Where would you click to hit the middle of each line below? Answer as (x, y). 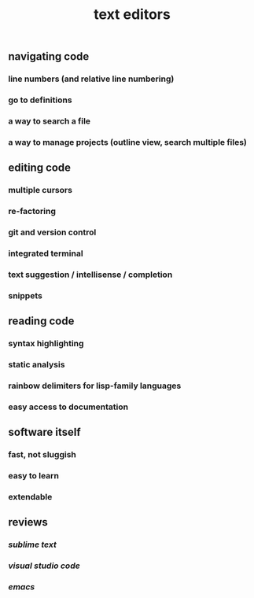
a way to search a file (50, 121)
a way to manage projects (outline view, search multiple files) (128, 142)
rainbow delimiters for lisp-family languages (95, 386)
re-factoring (32, 212)
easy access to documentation (68, 407)
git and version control (52, 232)
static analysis (37, 365)
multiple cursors (40, 190)
